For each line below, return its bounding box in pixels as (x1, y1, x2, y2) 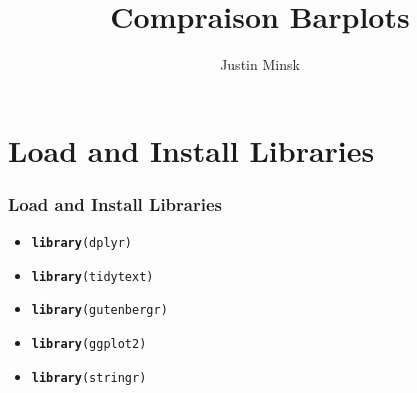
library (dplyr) (31, 236, 133, 251)
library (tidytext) (31, 269, 154, 284)
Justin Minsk (220, 54, 300, 75)
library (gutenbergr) (31, 303, 168, 318)
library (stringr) (31, 370, 147, 385)
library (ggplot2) (31, 337, 147, 352)
